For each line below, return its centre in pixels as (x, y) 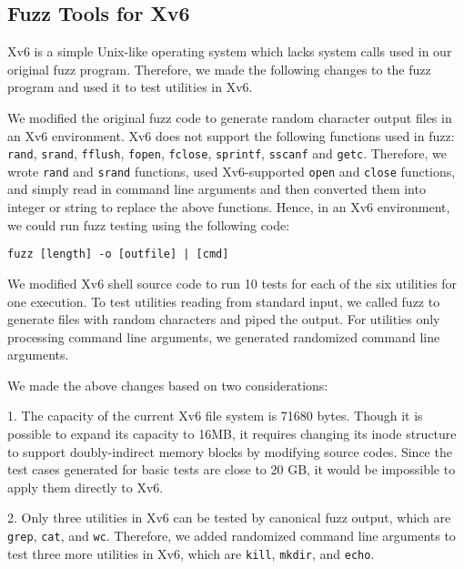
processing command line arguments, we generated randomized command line (224, 336)
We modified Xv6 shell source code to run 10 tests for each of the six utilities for (232, 283)
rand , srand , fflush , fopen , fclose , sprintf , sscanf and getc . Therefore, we (227, 153)
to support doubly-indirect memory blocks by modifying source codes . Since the (230, 451)
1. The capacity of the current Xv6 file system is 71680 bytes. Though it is (215, 416)
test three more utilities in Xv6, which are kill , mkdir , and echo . (191, 553)
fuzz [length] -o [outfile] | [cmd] (118, 254)
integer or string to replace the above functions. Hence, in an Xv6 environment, (229, 207)
